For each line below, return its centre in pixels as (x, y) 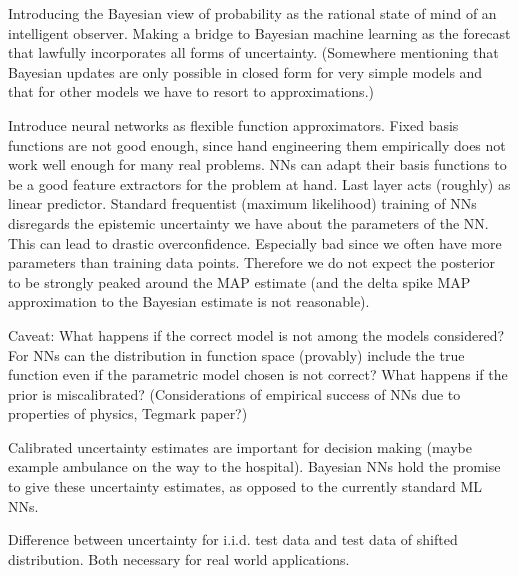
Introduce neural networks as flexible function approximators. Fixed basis (233, 124)
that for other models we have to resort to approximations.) (191, 91)
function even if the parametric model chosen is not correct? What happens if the (258, 374)
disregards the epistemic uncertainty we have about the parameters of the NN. (248, 222)
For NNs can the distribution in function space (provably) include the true (236, 354)
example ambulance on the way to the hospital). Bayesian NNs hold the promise (254, 466)
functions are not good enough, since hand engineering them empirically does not (257, 144)
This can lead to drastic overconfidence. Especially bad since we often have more (255, 242)
